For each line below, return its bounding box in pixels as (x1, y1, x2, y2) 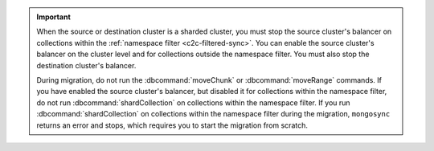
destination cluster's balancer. (36, 60, 137, 70)
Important (36, 12, 72, 22)
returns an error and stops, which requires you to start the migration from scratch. (36, 120, 309, 130)
